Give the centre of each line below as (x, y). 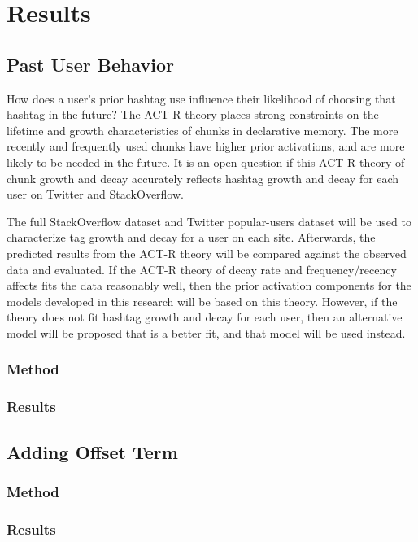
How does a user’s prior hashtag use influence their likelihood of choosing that (201, 98)
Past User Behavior (90, 64)
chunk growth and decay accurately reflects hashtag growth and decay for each (203, 178)
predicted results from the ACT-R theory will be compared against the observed (207, 253)
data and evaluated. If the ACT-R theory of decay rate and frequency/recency (202, 269)
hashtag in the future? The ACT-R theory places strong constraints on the (193, 114)
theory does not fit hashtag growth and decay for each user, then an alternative (205, 317)
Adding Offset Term (92, 451)
